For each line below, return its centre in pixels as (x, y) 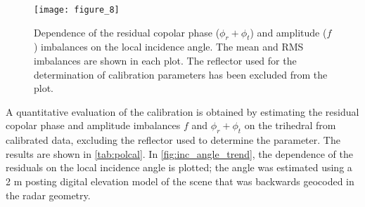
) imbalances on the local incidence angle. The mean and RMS (169, 47)
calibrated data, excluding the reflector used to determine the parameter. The (173, 140)
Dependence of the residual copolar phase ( (127, 32)
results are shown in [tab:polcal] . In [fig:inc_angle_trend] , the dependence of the (179, 153)
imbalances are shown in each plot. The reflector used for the (165, 61)
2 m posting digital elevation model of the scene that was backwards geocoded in (180, 181)
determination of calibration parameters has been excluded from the (181, 74)
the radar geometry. (48, 195)
